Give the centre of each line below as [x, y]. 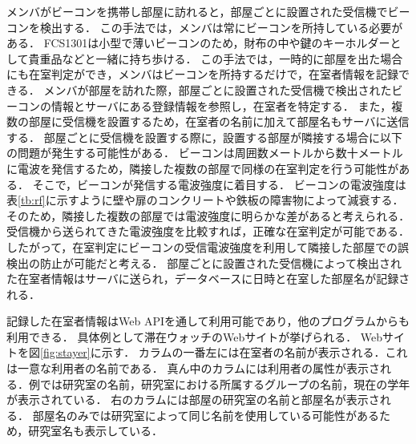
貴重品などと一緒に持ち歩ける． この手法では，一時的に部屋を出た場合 [216, 58]
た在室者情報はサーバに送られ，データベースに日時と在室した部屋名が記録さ [208, 279]
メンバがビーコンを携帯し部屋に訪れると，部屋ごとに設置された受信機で [197, 11]
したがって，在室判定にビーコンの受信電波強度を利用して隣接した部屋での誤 [208, 246]
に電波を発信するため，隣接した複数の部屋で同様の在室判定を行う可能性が [203, 168]
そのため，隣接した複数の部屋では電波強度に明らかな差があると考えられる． [208, 215]
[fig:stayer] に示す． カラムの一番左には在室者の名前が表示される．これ [224, 352]
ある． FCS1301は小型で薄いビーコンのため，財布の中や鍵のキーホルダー [198, 43]
